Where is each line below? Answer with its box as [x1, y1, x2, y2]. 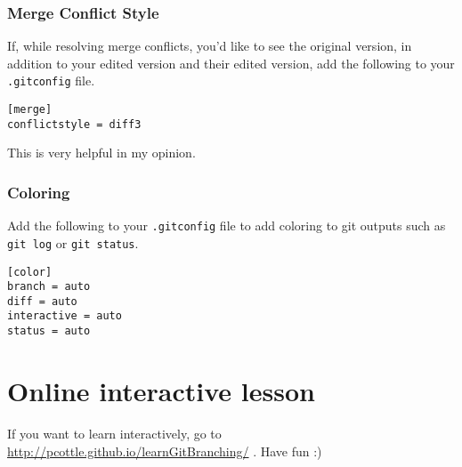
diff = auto [7, 294, 77, 308]
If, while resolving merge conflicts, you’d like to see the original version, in [7, 36, 412, 55]
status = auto [7, 325, 91, 338]
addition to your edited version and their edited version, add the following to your [7, 53, 455, 72]
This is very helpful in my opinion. [7, 143, 196, 162]
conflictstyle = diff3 [7, 117, 142, 131]
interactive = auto [7, 310, 122, 323]
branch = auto [7, 280, 91, 294]
